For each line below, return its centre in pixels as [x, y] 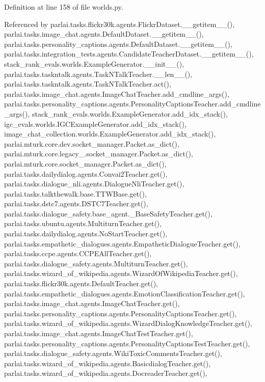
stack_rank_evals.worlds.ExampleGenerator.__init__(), [94, 63]
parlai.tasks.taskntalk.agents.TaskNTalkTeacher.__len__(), [98, 74]
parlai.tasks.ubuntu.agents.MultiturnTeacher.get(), [83, 223]
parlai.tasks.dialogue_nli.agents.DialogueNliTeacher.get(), [94, 184]
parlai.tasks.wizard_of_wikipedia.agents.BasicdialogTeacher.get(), [108, 363]
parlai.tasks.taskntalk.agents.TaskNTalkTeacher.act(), [88, 84]
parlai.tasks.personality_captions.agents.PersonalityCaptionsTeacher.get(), [121, 313]
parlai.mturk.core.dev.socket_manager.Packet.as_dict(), [92, 143]
